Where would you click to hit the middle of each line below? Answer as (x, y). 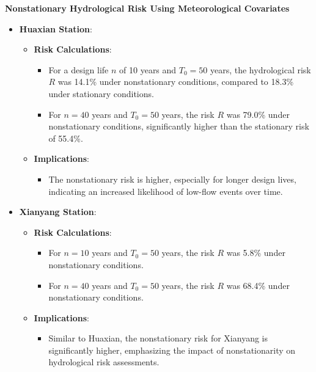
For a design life (79, 69)
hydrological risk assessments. (104, 362)
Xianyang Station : (58, 212)
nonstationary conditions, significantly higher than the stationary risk (179, 126)
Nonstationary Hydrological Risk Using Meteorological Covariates (147, 8)
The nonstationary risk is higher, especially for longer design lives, (172, 179)
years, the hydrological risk (260, 69)
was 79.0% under (258, 114)
